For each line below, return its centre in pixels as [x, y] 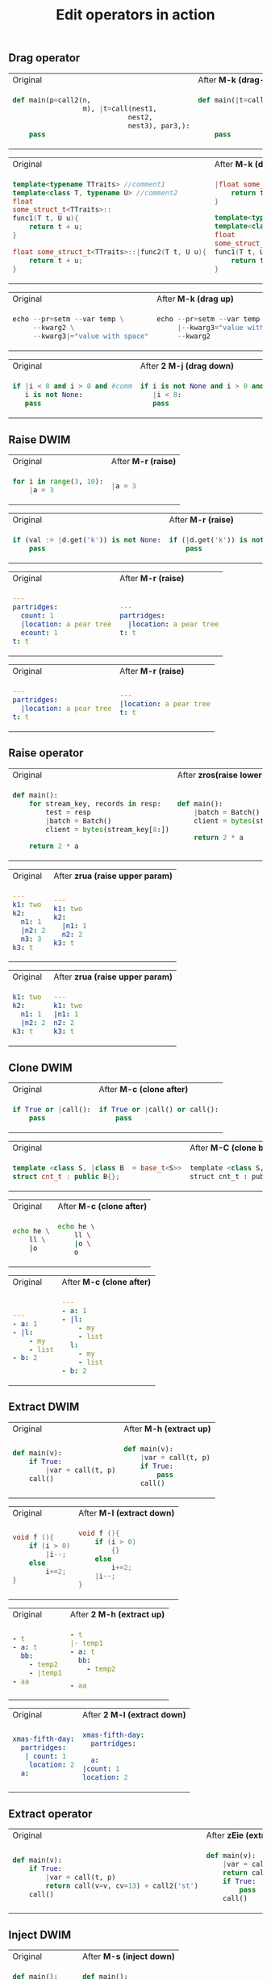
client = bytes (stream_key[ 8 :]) [108, 829]
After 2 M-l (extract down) [134, 1715]
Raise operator [46, 753]
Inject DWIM [40, 1935]
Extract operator [50, 1814]
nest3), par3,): [159, 126]
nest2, [140, 117]
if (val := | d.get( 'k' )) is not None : [87, 540]
